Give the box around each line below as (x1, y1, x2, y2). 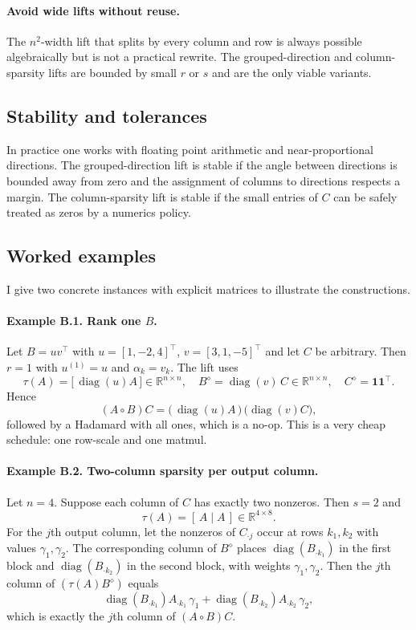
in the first (339, 539, 391, 556)
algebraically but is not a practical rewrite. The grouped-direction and (6, 48, 353, 65)
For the (6, 522, 43, 539)
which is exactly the (6, 608, 104, 624)
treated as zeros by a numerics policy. (6, 204, 191, 221)
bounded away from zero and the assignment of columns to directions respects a (6, 172, 401, 189)
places (237, 539, 267, 556)
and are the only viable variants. (212, 63, 372, 80)
